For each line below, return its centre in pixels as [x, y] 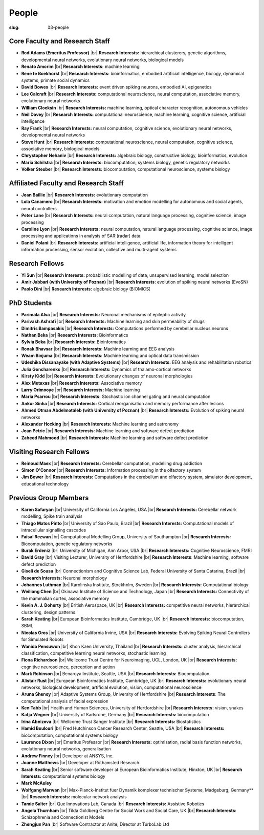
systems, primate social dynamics [55, 80]
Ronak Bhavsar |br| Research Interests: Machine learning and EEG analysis [98, 349]
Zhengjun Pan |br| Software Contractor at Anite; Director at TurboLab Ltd [95, 824]
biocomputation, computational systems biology [70, 735]
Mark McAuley [36, 783]
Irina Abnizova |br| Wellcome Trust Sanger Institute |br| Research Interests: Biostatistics [111, 722]
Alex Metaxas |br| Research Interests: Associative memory [82, 383]
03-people [58, 27]
